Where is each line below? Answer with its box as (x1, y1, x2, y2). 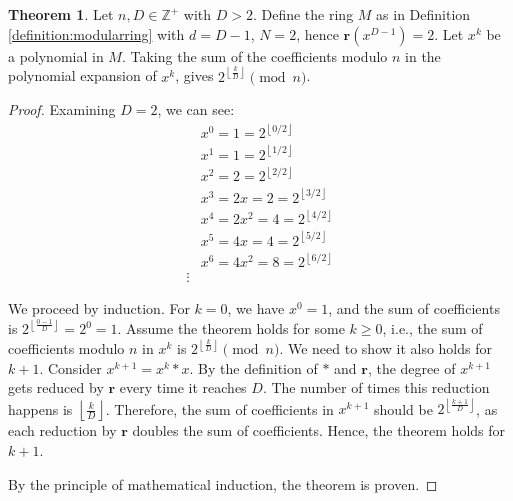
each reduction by (8, 420, 117, 441)
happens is (8, 398, 73, 419)
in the (405, 45, 441, 66)
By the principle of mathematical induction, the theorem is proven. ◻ (8, 473, 438, 494)
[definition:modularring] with (8, 23, 185, 44)
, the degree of (367, 357, 456, 378)
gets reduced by (8, 377, 104, 398)
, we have (227, 298, 285, 319)
